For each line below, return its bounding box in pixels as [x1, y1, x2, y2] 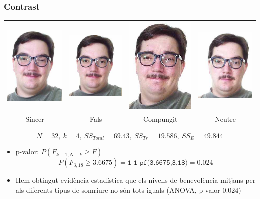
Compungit [143, 113, 178, 124]
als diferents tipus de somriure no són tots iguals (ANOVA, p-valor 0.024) [15, 184, 241, 195]
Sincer [25, 113, 44, 124]
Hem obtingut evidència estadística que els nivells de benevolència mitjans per [15, 175, 256, 185]
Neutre [215, 113, 236, 124]
